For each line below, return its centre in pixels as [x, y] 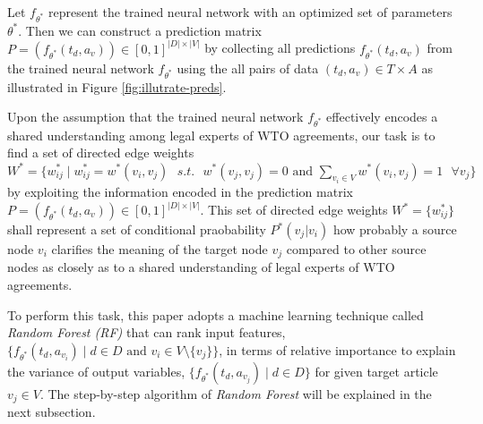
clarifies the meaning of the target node [160, 249]
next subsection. [52, 412]
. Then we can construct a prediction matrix [140, 30]
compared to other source [356, 249]
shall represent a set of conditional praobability [137, 229]
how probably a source [395, 229]
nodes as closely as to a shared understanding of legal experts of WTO [201, 267]
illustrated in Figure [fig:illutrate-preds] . [117, 86]
